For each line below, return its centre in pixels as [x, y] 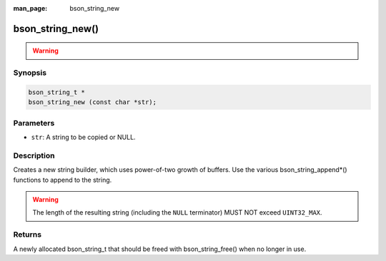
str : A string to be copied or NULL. [83, 137]
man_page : [30, 8]
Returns [28, 235]
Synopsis [30, 73]
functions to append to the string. [63, 180]
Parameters [34, 123]
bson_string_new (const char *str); [93, 102]
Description [34, 155]
